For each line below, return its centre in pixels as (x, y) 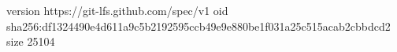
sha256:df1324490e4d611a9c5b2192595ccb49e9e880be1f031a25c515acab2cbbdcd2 (198, 26)
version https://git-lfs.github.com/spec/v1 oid (117, 10)
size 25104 (31, 41)
